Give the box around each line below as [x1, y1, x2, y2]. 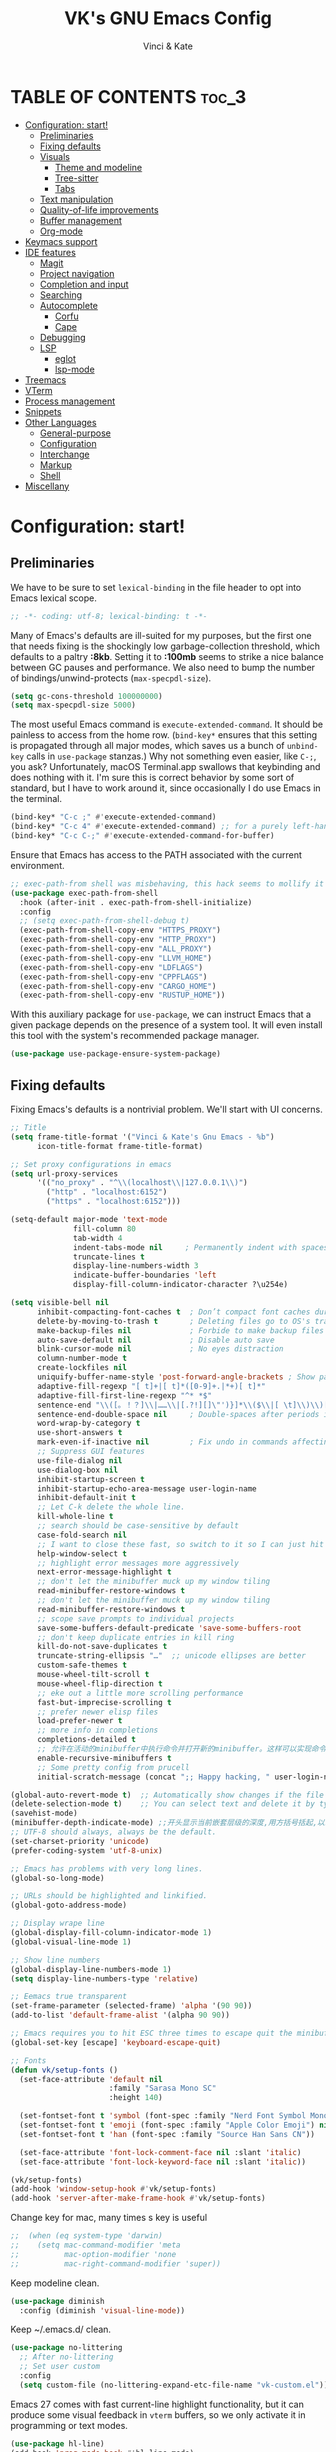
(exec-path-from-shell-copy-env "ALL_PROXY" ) [19, 944, 213, 954]
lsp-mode [54, 363, 95, 375]
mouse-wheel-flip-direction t [36, 1678, 163, 1689]
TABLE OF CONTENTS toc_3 [10, 85, 247, 108]
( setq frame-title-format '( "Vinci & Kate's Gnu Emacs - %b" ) [10, 1132, 275, 1142]
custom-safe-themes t [36, 1660, 128, 1671]
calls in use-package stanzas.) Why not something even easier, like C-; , [26, 750, 317, 762]
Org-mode [39, 225, 83, 237]
